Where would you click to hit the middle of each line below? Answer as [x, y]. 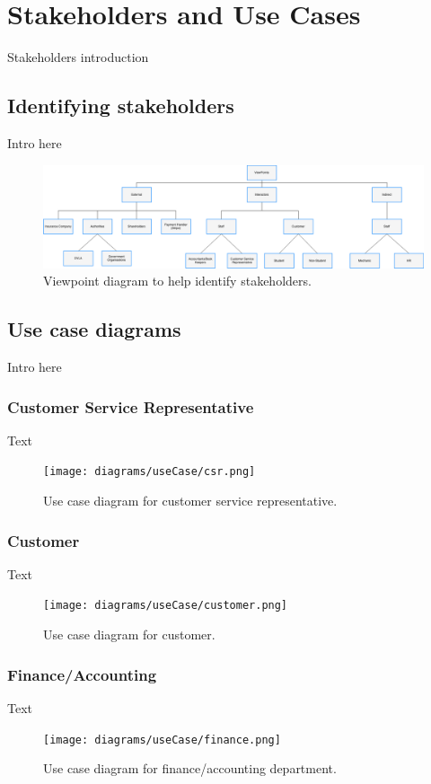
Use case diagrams [94, 329]
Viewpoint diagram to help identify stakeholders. [177, 281]
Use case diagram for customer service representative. [190, 501]
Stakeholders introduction [78, 57]
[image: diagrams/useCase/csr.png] [150, 472]
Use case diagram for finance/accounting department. [190, 768]
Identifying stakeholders [121, 106]
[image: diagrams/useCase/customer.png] [166, 606]
